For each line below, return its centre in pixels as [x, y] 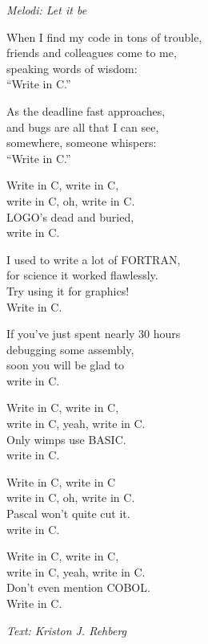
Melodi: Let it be [47, 10]
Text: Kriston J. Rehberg [67, 630]
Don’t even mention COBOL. [78, 587]
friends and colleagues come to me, [92, 53]
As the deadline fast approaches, [86, 110]
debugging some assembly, [70, 349]
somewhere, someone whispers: [82, 143]
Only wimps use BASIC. [66, 439]
